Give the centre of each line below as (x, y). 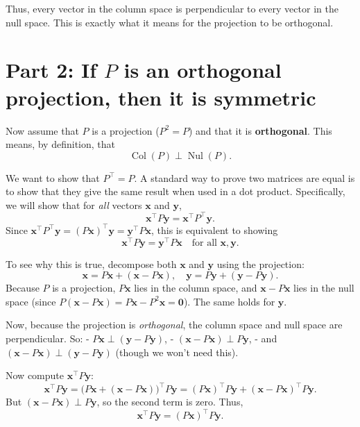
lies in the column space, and (196, 288)
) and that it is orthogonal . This (260, 130)
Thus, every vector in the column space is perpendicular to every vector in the (172, 8)
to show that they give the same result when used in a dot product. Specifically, (175, 191)
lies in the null (324, 288)
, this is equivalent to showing (214, 229)
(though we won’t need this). (177, 352)
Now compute (35, 375)
